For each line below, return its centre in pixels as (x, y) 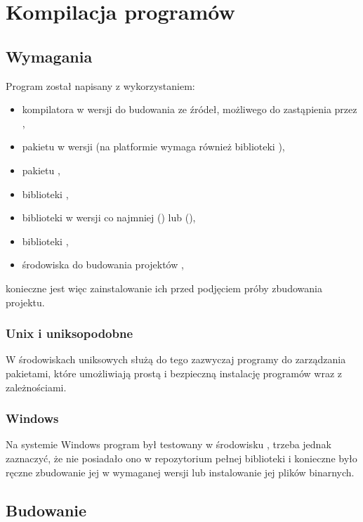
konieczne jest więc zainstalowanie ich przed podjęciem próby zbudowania (164, 288)
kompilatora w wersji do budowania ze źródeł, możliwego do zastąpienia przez (190, 109)
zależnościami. (36, 387)
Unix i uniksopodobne (70, 333)
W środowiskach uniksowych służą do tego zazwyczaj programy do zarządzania (176, 359)
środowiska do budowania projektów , (103, 265)
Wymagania (49, 56)
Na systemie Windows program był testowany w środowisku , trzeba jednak (169, 444)
